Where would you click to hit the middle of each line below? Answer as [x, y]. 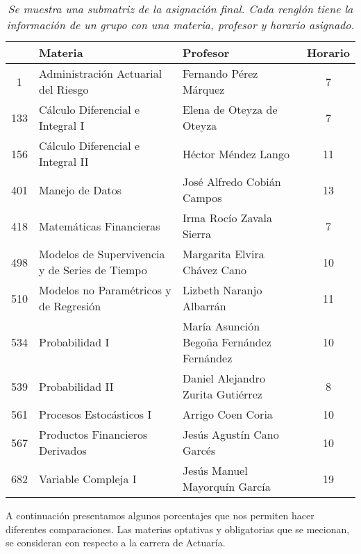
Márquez [203, 89]
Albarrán [204, 306]
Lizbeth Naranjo [222, 290]
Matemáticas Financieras [100, 226]
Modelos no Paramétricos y [105, 290]
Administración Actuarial [101, 73]
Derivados [63, 450]
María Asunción [221, 326]
